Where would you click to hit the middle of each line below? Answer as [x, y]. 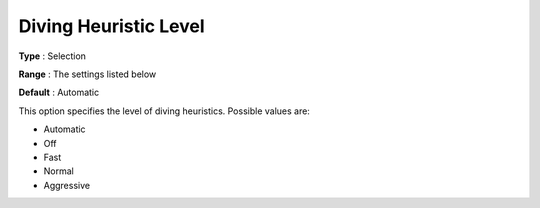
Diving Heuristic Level [111, 26]
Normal [58, 171]
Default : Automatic [59, 92]
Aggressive [66, 185]
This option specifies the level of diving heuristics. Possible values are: [164, 111]
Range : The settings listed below [87, 74]
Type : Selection [52, 56]
